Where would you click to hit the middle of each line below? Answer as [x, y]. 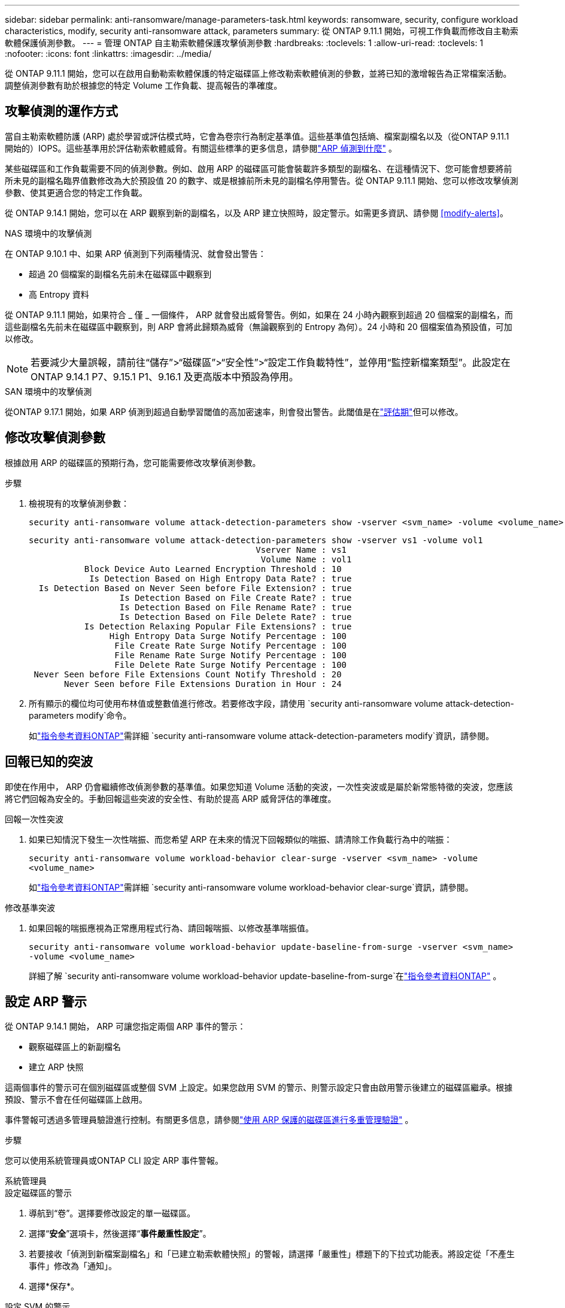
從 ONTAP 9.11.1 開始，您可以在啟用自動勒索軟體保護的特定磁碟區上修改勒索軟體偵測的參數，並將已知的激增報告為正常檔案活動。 [258, 73]
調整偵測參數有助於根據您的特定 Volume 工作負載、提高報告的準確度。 [144, 85]
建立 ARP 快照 [56, 1067]
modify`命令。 [104, 715]
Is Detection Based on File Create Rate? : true [236, 597]
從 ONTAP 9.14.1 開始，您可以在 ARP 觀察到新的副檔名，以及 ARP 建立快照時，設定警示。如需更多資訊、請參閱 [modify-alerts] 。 [256, 213]
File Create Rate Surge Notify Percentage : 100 [231, 645]
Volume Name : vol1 [306, 559]
